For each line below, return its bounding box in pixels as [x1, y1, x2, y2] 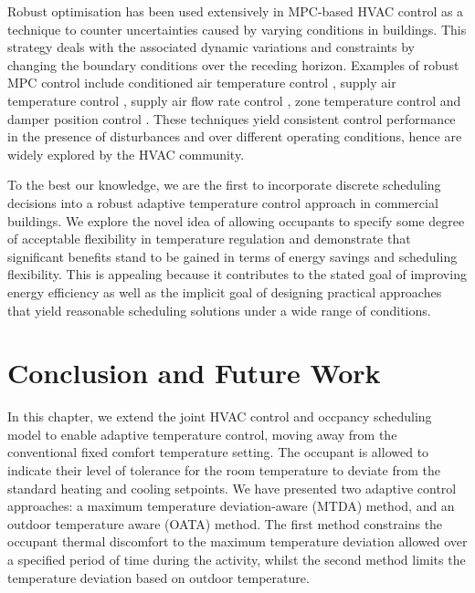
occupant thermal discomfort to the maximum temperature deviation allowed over [7, 532, 468, 551]
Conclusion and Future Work [7, 354, 381, 391]
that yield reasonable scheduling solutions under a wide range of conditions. [7, 300, 431, 319]
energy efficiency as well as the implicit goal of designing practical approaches [7, 282, 442, 301]
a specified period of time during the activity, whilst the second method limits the [7, 549, 466, 568]
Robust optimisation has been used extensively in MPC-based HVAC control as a [7, 2, 464, 20]
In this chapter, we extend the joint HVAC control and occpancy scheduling [7, 407, 432, 426]
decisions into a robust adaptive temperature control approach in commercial [7, 192, 438, 212]
